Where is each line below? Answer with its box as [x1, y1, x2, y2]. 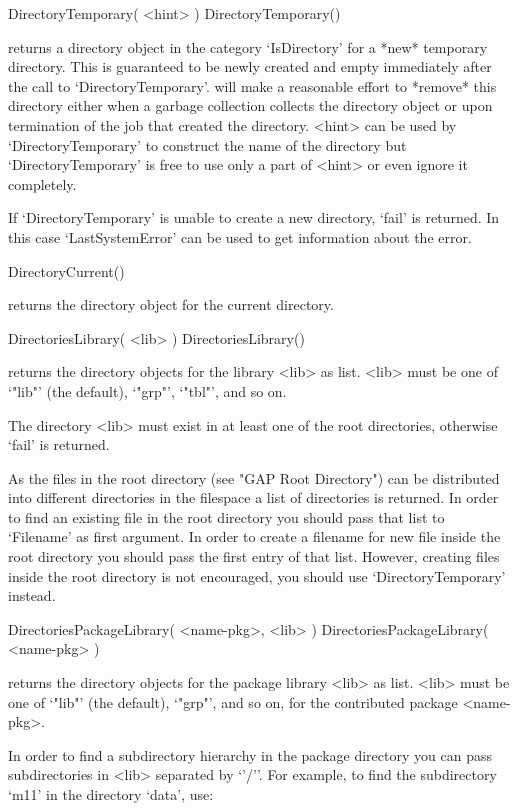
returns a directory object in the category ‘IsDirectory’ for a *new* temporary [8, 36, 488, 57]
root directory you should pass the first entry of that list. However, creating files [8, 546, 500, 567]
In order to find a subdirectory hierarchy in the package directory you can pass [8, 744, 492, 765]
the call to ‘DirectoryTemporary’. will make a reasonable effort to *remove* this [8, 75, 497, 96]
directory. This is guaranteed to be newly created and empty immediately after [8, 56, 492, 77]
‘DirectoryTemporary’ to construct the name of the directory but [8, 134, 407, 155]
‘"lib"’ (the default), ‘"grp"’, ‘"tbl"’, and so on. [8, 380, 287, 401]
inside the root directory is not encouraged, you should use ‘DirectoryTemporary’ [8, 565, 506, 586]
